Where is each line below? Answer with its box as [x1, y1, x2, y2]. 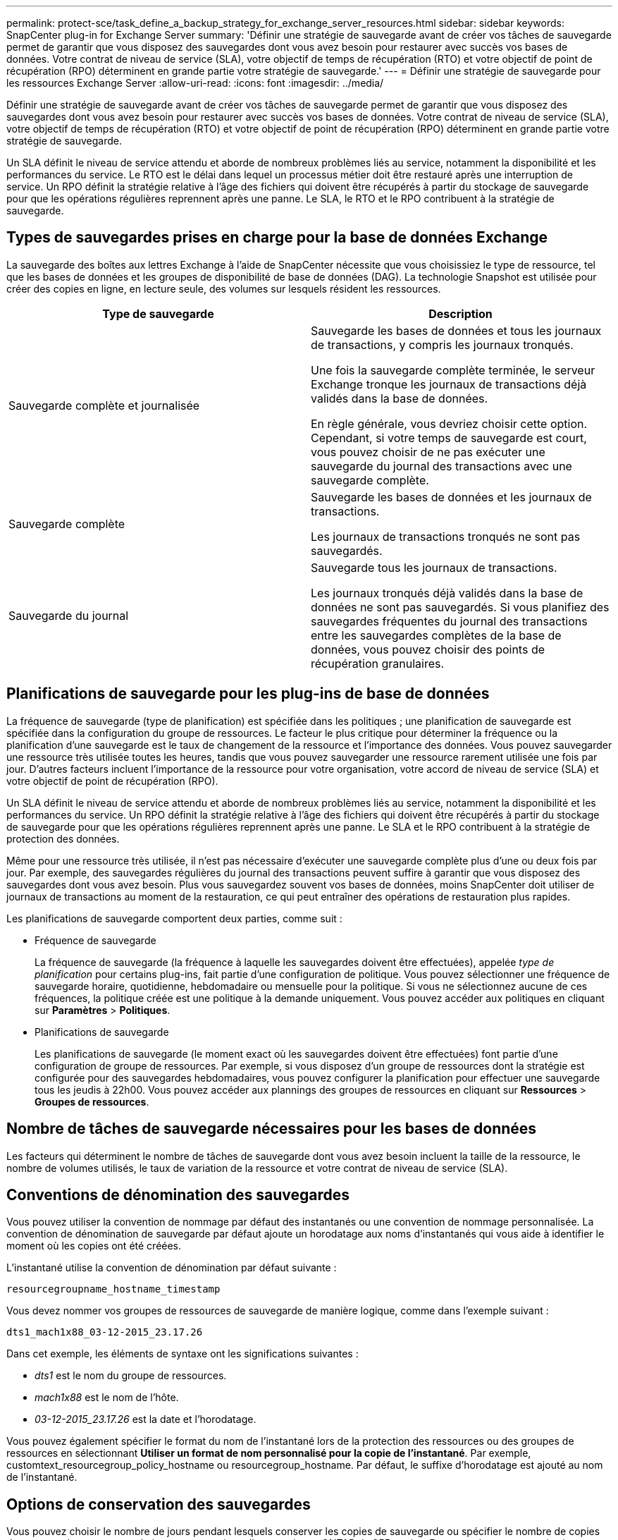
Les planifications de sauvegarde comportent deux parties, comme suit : [6, 912, 342, 924]
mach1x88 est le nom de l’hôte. [35, 1391, 179, 1404]
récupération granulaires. [311, 656, 445, 671]
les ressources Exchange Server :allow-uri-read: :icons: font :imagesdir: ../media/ [6, 77, 384, 89]
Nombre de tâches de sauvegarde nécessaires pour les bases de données [6, 1120, 537, 1138]
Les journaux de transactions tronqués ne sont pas [311, 529, 581, 544]
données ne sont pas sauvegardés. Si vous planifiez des [311, 599, 610, 614]
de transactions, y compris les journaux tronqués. [311, 337, 574, 352]
